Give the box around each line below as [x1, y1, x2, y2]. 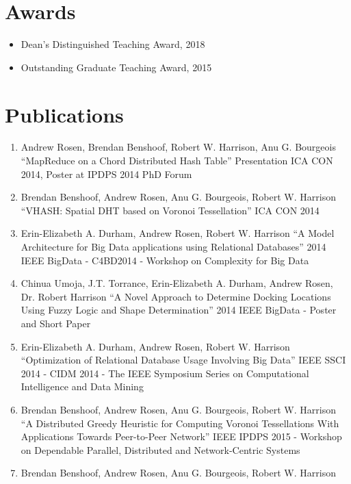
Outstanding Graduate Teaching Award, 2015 [21, 60, 212, 74]
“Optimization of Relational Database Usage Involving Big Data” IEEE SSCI [21, 353, 346, 367]
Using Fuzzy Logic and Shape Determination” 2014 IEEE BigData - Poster [21, 303, 337, 317]
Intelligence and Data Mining [21, 379, 144, 394]
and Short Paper [21, 316, 91, 330]
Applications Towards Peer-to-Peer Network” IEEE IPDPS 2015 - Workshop [21, 429, 342, 444]
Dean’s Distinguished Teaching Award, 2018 [21, 37, 205, 51]
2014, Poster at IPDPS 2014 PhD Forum [21, 166, 192, 181]
